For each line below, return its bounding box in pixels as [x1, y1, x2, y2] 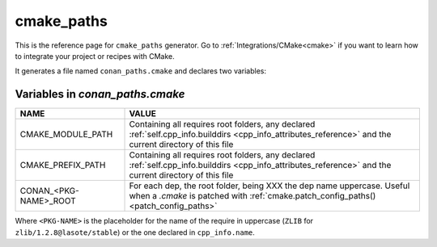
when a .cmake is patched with [129, 190, 248, 202]
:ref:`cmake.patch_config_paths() [249, 190, 376, 202]
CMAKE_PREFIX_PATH [19, 160, 106, 171]
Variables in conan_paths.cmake [15, 87, 185, 101]
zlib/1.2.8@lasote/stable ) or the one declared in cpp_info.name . [15, 227, 255, 237]
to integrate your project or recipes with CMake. [15, 51, 176, 61]
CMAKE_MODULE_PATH [19, 129, 113, 140]
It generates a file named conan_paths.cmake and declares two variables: [15, 66, 267, 76]
